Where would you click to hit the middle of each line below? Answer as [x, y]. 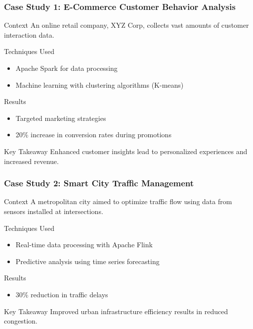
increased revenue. [31, 161]
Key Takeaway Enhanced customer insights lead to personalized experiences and [126, 151]
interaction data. [29, 34]
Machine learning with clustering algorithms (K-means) [100, 84]
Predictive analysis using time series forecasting [87, 261]
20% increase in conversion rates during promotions [93, 135]
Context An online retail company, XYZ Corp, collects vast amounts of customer [126, 25]
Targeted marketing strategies [61, 118]
